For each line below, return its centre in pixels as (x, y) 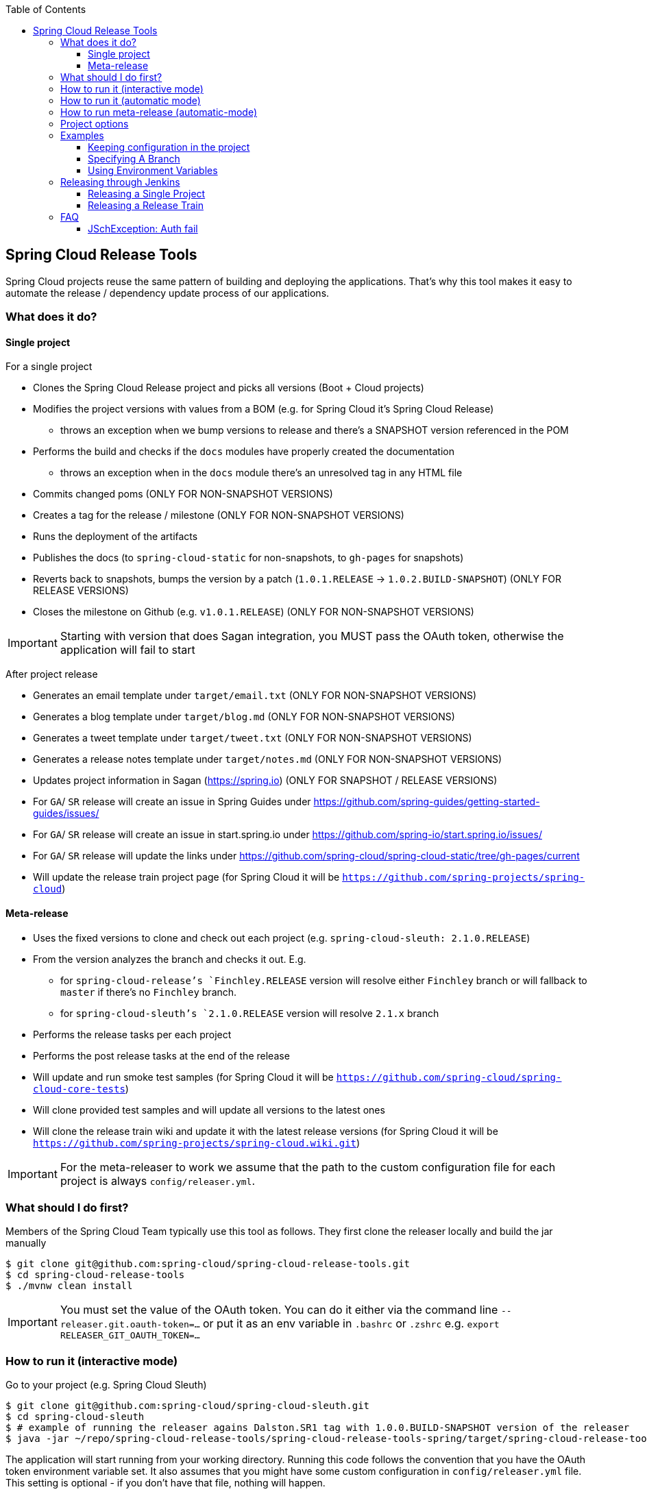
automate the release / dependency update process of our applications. (168, 293)
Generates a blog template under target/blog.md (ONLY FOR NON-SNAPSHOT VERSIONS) (244, 717)
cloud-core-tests (79, 1089)
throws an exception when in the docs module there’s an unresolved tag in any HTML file (261, 473)
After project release (52, 674)
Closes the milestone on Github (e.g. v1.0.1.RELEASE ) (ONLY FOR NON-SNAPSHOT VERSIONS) (254, 612)
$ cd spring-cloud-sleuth (75, 1417)
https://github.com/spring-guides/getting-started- (427, 802)
